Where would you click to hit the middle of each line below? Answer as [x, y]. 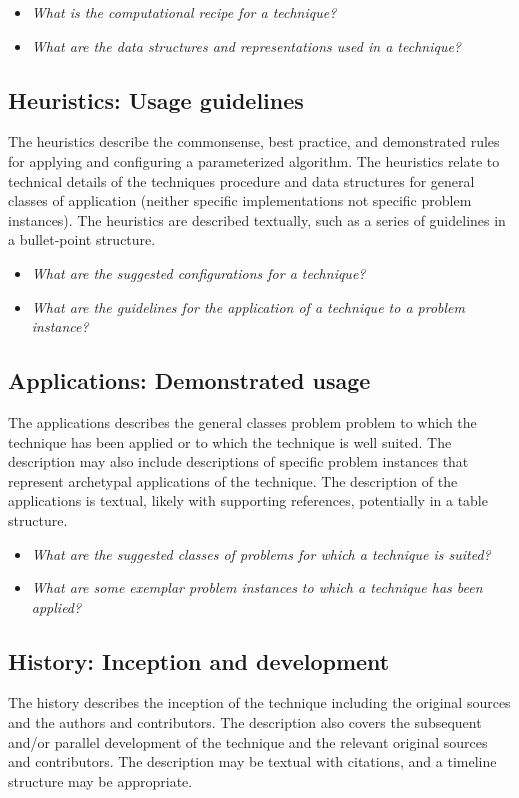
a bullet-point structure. [82, 239]
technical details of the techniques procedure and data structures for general [241, 180]
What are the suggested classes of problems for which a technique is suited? [261, 553]
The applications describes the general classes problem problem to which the [242, 421]
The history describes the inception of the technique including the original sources [259, 702]
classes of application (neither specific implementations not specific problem [240, 200]
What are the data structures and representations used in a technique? [246, 45]
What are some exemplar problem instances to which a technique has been [257, 587]
